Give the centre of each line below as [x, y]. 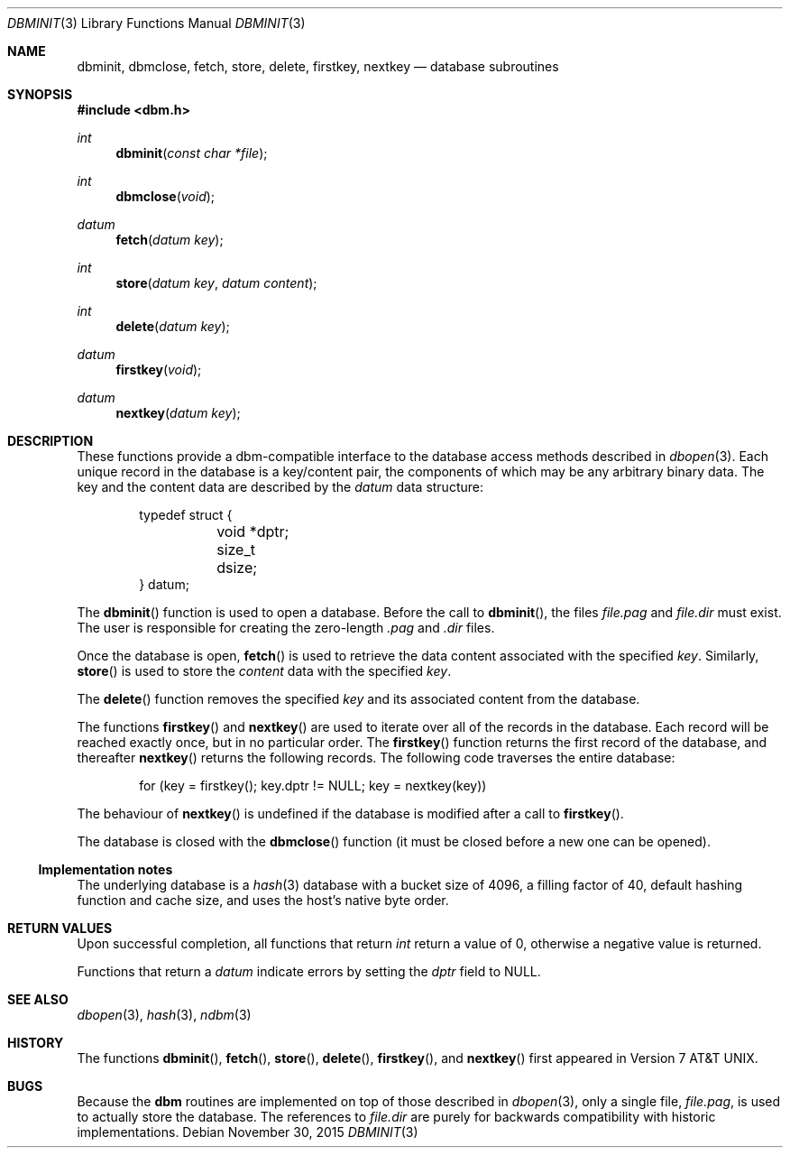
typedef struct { [186, 515]
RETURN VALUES [60, 928]
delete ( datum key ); [173, 326]
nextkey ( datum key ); [178, 413]
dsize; [237, 568]
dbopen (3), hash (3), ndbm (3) [164, 1015]
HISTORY [36, 1043]
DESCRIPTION [51, 441]
